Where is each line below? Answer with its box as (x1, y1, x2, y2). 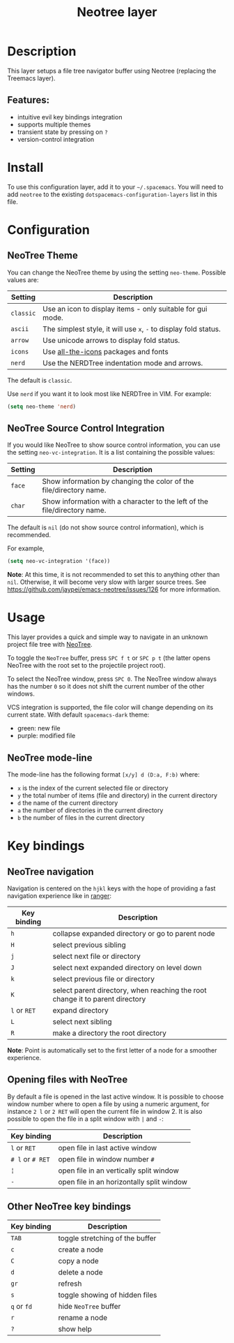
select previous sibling (52, 940, 127, 950)
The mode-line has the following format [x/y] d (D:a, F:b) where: (7, 770, 200, 779)
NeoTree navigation (7, 865, 94, 877)
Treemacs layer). (7, 74, 56, 82)
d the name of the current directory (17, 799, 118, 807)
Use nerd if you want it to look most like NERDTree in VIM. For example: (7, 389, 212, 398)
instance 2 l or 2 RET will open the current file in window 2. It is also (7, 1107, 203, 1115)
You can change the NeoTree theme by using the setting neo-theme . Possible (7, 268, 226, 277)
